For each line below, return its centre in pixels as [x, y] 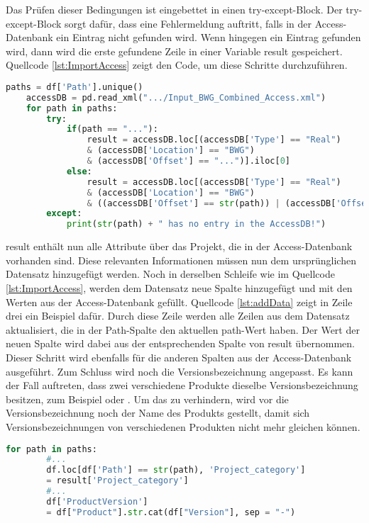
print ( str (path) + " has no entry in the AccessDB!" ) [196, 224]
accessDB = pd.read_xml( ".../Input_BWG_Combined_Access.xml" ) [176, 97]
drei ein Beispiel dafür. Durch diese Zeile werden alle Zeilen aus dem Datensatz [178, 316]
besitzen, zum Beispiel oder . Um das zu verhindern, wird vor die [147, 399]
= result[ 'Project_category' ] [117, 481]
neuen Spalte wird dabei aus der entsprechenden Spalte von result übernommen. [181, 343]
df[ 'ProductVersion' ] [97, 501]
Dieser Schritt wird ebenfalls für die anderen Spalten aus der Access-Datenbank [179, 357]
